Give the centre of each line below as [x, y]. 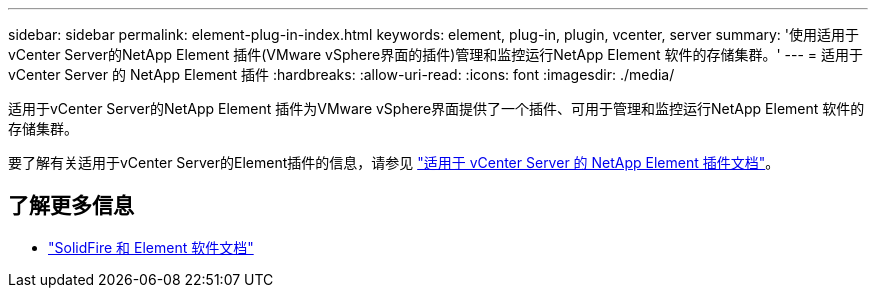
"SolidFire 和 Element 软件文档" [151, 247]
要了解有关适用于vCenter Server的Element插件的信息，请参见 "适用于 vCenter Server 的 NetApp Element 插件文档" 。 [394, 162]
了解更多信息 [71, 206]
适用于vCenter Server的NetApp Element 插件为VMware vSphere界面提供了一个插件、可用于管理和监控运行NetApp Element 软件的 [436, 108]
